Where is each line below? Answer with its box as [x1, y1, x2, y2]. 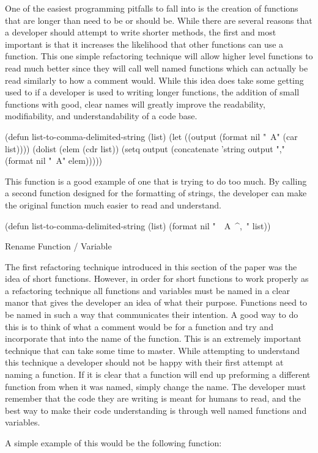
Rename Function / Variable [5, 240, 112, 252]
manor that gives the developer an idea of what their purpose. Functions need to [5, 296, 308, 309]
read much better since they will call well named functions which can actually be [5, 61, 308, 74]
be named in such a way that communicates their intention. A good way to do [5, 308, 298, 321]
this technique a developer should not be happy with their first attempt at [5, 356, 284, 369]
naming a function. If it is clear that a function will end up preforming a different [5, 368, 311, 381]
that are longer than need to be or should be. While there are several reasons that [5, 13, 312, 26]
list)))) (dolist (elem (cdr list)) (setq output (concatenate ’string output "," [5, 142, 285, 155]
